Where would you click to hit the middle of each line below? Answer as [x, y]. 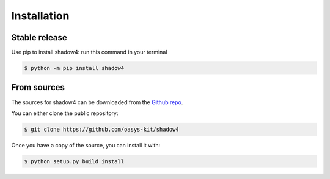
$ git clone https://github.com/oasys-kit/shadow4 [102, 129]
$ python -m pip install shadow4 [74, 68]
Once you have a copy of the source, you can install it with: [86, 145]
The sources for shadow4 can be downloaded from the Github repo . [97, 102]
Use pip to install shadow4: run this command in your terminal [89, 52]
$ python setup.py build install [74, 161]
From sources [38, 87]
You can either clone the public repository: [65, 113]
